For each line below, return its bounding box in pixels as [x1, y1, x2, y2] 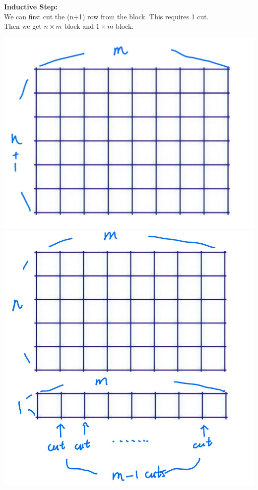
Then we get [4, 21, 42, 31]
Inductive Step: [4, 1, 58, 11]
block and [64, 21, 94, 31]
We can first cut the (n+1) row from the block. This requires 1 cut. [4, 11, 209, 21]
